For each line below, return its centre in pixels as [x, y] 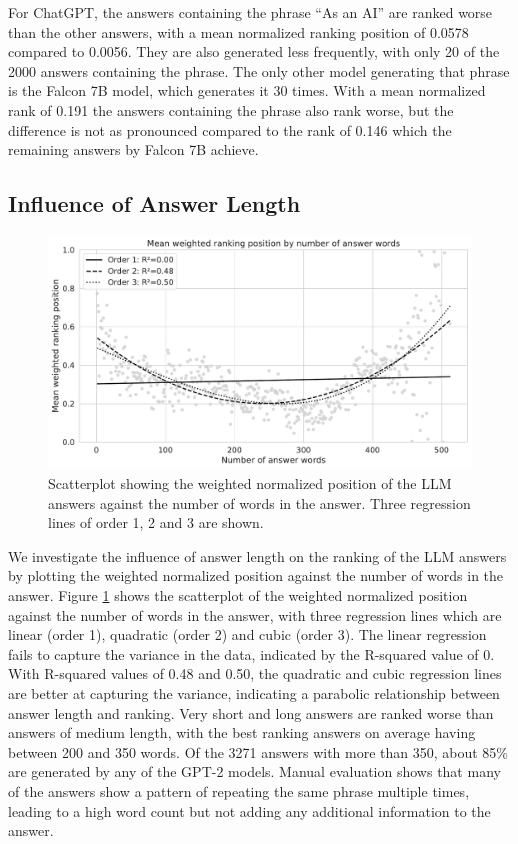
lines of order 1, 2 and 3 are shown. [156, 522]
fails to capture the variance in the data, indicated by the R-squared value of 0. [251, 653]
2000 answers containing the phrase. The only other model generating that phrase [259, 70]
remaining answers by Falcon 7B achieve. [133, 149]
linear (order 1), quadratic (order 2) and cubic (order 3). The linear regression [247, 634]
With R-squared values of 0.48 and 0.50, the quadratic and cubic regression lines [255, 673]
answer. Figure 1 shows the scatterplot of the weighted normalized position [238, 595]
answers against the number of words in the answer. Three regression [259, 502]
